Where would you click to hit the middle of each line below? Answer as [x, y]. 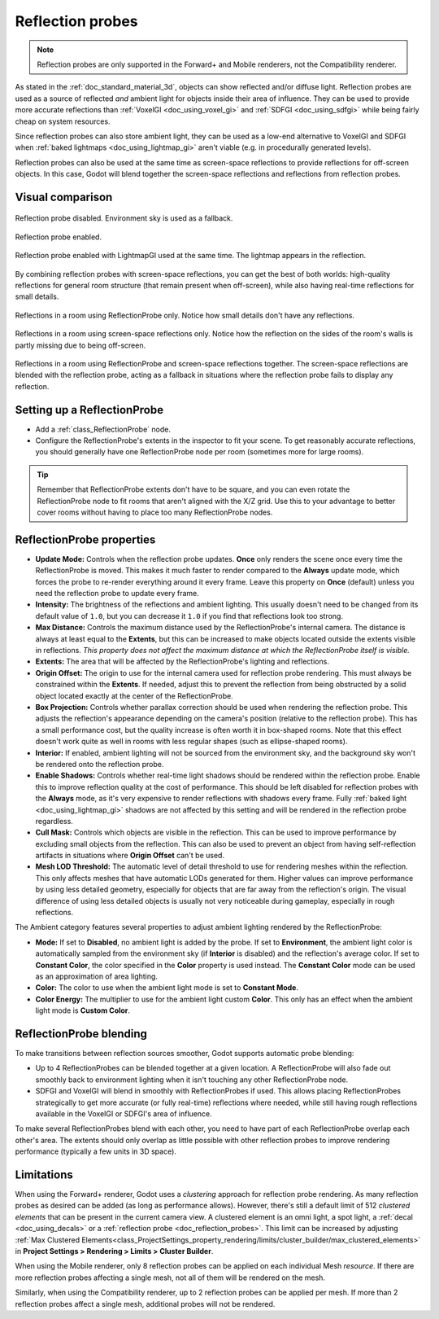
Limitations [44, 1175]
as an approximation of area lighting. [97, 976]
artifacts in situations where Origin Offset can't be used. [130, 856]
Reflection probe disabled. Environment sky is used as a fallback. [124, 218]
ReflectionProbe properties [85, 539]
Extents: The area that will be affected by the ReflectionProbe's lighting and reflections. [182, 662]
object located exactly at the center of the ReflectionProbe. [134, 695]
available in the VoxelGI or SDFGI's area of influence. [124, 1114]
